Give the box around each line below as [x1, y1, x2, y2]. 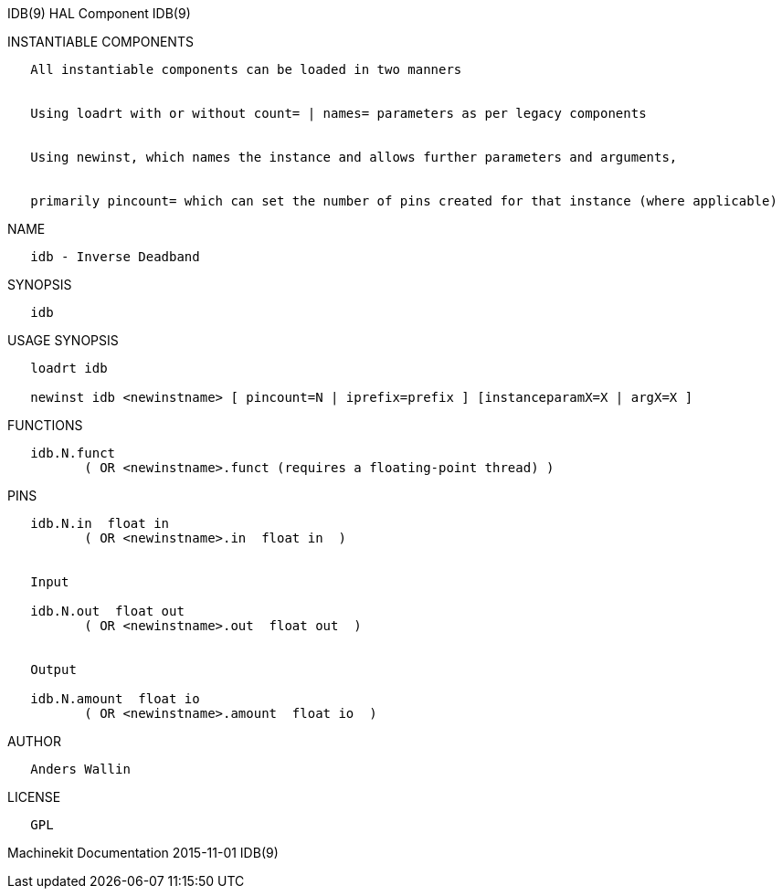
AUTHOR [7, 733, 61, 749]
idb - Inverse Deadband [30, 249, 200, 264]
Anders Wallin [30, 762, 131, 776]
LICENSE [7, 789, 61, 805]
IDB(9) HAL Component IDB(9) [7, 5, 191, 21]
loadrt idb [30, 361, 108, 375]
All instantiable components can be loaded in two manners [30, 62, 462, 77]
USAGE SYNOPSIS [7, 332, 119, 348]
